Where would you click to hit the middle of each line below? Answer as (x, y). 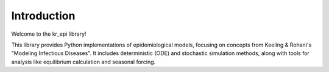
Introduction (43, 16)
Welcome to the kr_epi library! (49, 34)
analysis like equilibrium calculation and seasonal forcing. (83, 62)
